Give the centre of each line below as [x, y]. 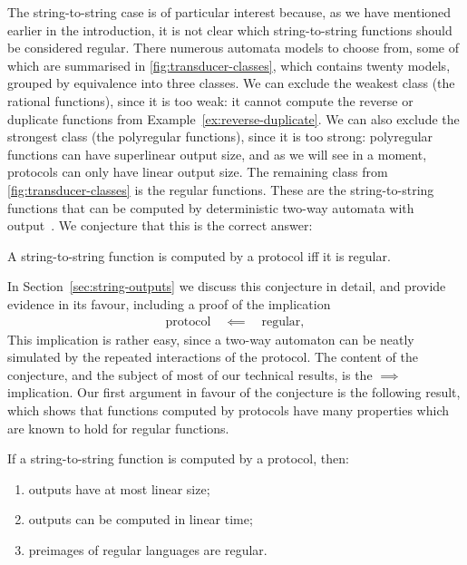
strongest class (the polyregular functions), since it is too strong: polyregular [220, 136]
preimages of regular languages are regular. [148, 549]
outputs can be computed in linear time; [141, 519]
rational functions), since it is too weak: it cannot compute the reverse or [210, 100]
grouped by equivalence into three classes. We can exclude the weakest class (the [231, 83]
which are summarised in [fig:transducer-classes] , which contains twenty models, [229, 65]
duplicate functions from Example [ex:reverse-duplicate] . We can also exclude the [233, 118]
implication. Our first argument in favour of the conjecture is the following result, [234, 392]
